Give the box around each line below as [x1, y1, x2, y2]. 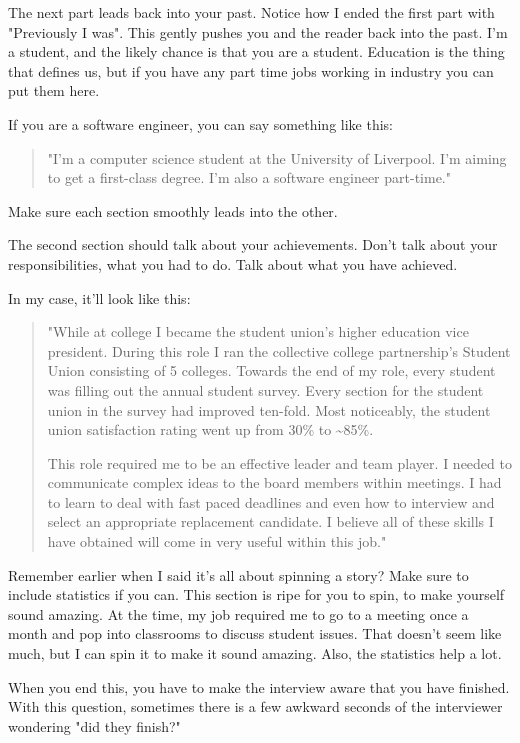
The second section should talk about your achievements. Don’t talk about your [8, 234, 498, 255]
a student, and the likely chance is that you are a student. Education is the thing [8, 41, 505, 62]
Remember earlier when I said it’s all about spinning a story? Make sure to [8, 564, 469, 585]
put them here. [8, 80, 100, 101]
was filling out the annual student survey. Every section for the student [47, 379, 484, 400]
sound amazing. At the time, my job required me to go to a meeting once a [8, 603, 469, 624]
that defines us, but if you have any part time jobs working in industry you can [8, 60, 494, 81]
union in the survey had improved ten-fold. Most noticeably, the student [47, 399, 491, 420]
